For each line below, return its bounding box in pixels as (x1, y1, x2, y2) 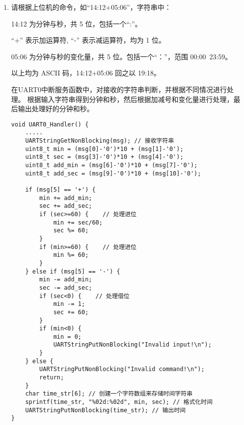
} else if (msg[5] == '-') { (25, 268, 120, 275)
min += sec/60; (53, 219, 103, 226)
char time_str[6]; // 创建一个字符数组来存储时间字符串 (25, 390, 193, 398)
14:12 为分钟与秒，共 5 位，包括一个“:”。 (11, 18, 142, 28)
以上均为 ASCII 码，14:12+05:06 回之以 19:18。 (11, 68, 161, 78)
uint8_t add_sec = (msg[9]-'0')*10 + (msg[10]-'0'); (25, 170, 201, 177)
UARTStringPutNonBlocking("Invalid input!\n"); (53, 341, 212, 349)
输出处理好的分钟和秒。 (18, 103, 94, 114)
